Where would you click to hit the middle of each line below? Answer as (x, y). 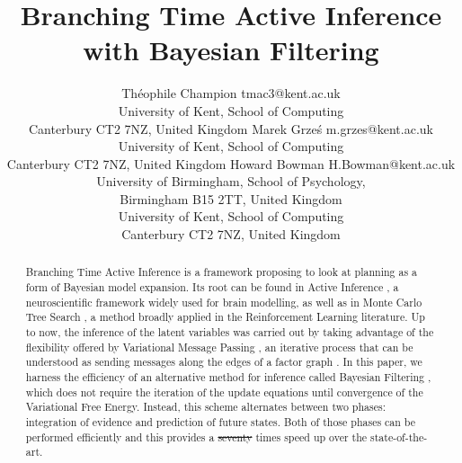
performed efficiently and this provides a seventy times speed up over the (196, 436)
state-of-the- (399, 436)
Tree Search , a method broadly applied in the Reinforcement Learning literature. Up (225, 317)
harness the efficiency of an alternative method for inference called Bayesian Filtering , (228, 377)
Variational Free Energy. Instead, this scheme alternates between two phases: (205, 407)
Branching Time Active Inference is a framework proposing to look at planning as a (221, 272)
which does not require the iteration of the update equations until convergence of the (224, 392)
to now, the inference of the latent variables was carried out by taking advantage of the (230, 332)
